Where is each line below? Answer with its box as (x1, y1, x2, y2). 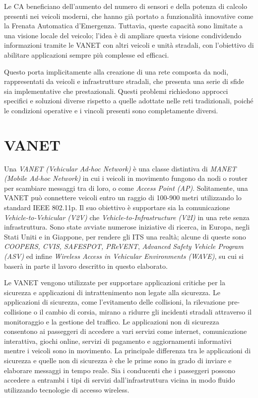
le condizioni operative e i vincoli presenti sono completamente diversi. (4, 105, 218, 115)
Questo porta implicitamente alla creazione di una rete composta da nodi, (4, 66, 229, 77)
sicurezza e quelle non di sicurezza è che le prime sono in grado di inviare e (4, 355, 232, 365)
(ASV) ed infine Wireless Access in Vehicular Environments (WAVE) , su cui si (4, 251, 244, 261)
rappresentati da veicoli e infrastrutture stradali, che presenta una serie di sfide (4, 76, 244, 86)
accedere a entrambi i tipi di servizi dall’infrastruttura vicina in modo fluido (4, 375, 235, 385)
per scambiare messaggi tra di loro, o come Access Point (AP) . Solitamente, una (4, 182, 248, 193)
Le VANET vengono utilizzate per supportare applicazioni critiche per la (4, 277, 225, 288)
